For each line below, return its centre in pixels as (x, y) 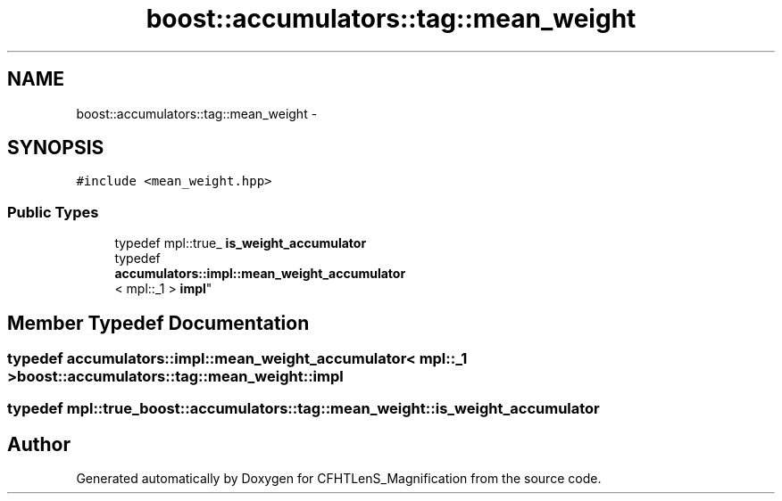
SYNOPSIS (56, 148)
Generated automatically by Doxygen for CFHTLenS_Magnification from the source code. (339, 479)
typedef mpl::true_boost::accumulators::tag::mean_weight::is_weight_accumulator (304, 409)
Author (39, 444)
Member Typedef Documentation (158, 323)
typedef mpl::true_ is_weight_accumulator (241, 243)
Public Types (53, 212)
